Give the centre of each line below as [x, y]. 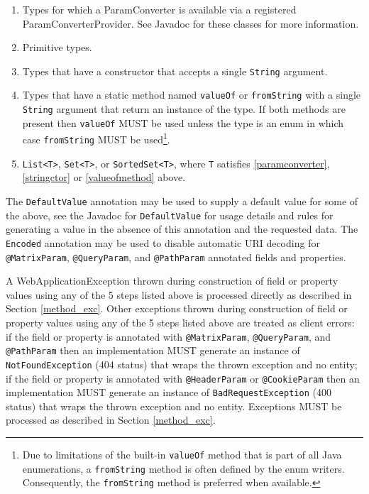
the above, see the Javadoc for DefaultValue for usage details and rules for [170, 215]
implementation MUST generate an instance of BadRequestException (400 [169, 392]
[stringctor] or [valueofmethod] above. [104, 177]
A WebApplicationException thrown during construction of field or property [172, 281]
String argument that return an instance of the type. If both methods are [184, 109]
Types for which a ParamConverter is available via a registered [159, 9]
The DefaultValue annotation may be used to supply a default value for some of [182, 201]
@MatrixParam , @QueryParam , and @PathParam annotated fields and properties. [176, 257]
